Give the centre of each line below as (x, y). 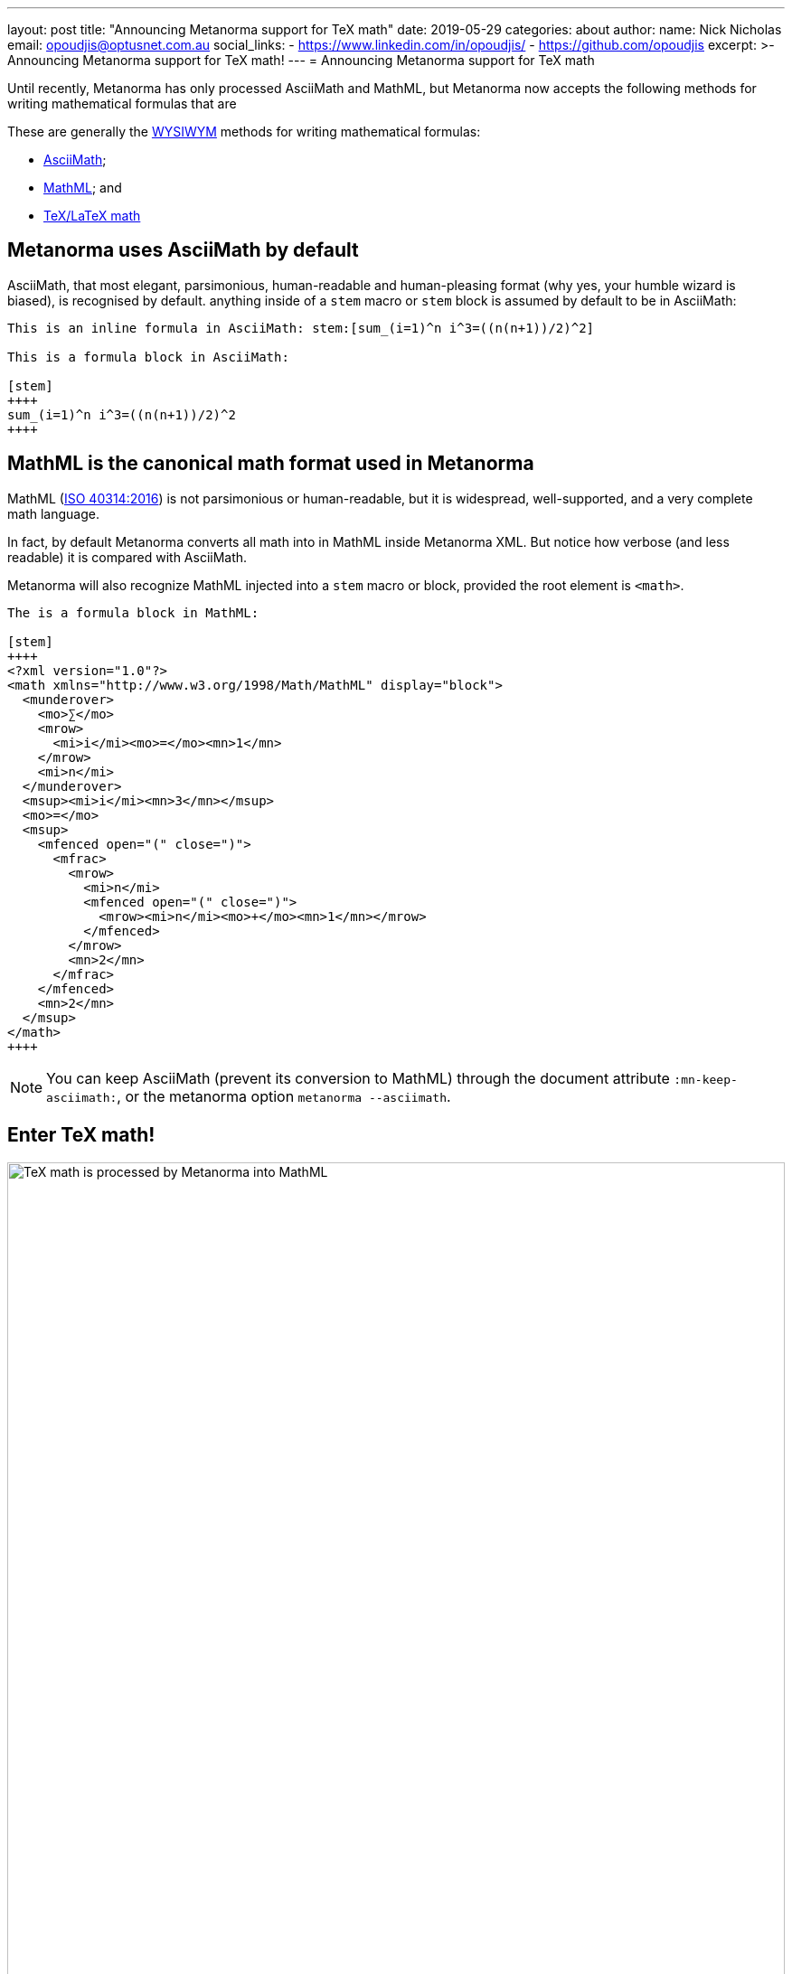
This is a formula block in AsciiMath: (148, 357)
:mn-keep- (706, 1079)
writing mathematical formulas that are (122, 103)
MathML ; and (83, 188)
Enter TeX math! (81, 1135)
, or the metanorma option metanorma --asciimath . (284, 1096)
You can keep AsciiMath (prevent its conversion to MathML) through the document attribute (358, 1078)
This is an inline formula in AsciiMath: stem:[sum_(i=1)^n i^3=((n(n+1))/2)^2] (301, 328)
